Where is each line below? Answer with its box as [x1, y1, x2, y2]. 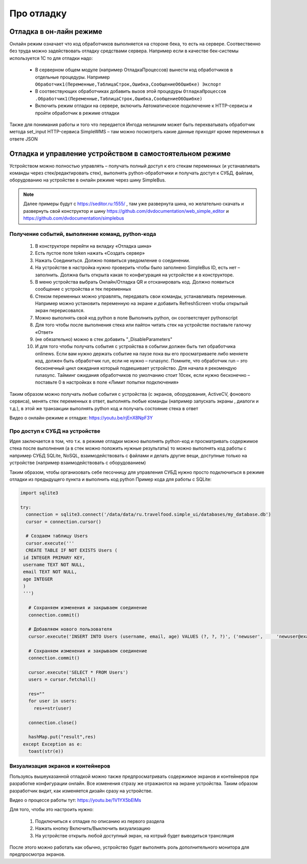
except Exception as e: [23, 741, 83, 747]
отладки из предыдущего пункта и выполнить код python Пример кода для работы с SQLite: [9, 476, 212, 483]
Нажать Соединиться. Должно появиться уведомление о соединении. [35, 257, 190, 264]
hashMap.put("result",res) [28, 734, 96, 740]
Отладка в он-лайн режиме [9, 27, 102, 36]
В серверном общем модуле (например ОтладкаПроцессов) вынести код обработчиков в [35, 67, 233, 73]
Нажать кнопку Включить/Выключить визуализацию [35, 826, 150, 832]
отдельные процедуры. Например [35, 74, 110, 80]
